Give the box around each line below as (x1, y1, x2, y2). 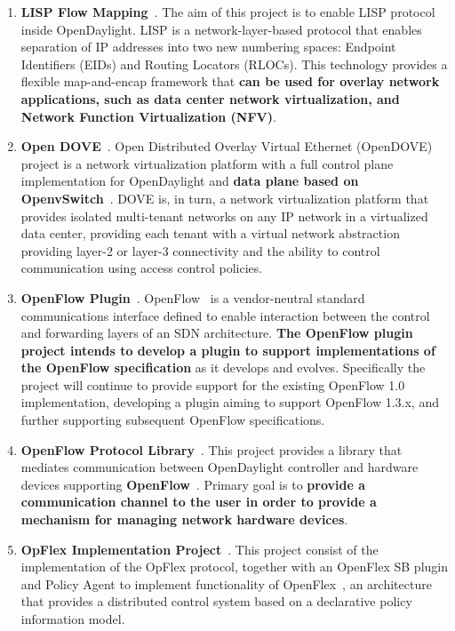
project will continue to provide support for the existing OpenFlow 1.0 (20, 375, 405, 394)
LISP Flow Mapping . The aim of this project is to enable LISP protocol (20, 3, 435, 20)
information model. (20, 610, 125, 627)
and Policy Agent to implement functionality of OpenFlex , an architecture (20, 574, 432, 593)
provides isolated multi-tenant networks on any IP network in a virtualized (20, 206, 428, 225)
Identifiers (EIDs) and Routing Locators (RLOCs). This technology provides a (20, 54, 448, 73)
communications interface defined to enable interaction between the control (20, 306, 430, 324)
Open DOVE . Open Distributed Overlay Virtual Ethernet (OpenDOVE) (20, 137, 433, 156)
